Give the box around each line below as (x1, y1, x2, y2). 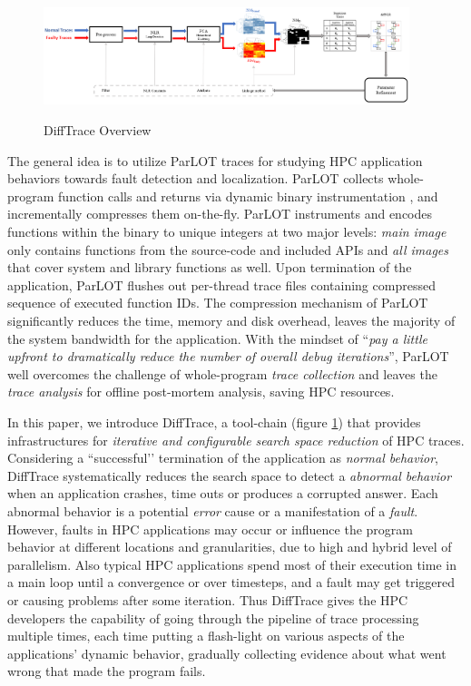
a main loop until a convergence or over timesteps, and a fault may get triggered (7, 573, 456, 592)
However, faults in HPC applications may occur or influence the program (7, 519, 413, 538)
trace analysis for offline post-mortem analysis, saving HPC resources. (7, 382, 395, 401)
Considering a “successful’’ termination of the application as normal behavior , (7, 448, 438, 467)
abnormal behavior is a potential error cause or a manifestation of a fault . (7, 501, 418, 520)
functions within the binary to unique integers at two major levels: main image (7, 222, 446, 241)
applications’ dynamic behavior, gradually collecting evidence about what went (7, 643, 446, 662)
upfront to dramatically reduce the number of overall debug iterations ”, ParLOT (7, 347, 449, 366)
